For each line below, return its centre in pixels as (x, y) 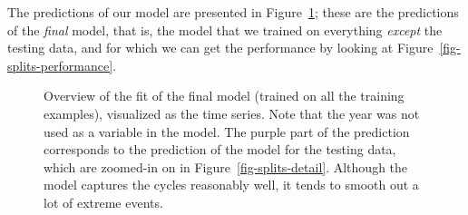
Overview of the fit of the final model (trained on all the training (224, 96)
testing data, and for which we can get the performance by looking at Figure (220, 48)
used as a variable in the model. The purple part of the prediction (227, 131)
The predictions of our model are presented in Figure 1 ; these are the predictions (233, 12)
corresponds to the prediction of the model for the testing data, (220, 149)
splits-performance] (60, 65)
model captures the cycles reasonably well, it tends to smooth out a (231, 185)
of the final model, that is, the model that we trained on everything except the (225, 29)
